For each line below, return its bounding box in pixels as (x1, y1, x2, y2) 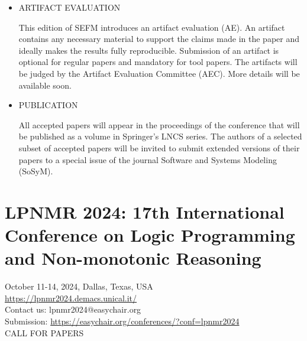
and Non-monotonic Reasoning (5, 246, 261, 270)
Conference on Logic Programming (5, 223, 295, 247)
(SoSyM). (18, 165, 53, 177)
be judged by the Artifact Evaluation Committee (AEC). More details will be (18, 67, 300, 79)
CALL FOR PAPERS (5, 326, 84, 339)
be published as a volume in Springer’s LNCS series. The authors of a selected (18, 130, 302, 142)
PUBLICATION (18, 99, 78, 111)
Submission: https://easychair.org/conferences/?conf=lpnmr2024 (5, 315, 240, 327)
